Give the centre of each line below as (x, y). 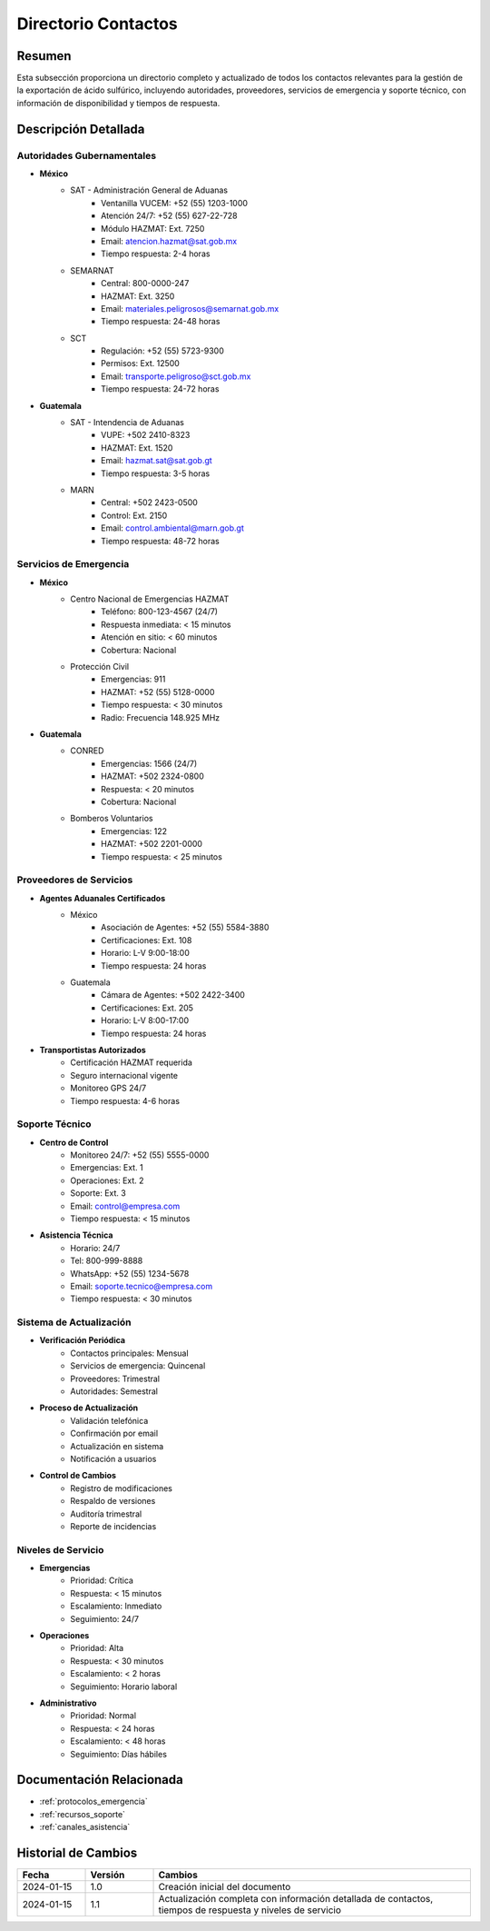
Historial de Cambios (77, 1853)
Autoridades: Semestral (114, 1391)
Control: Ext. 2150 (134, 515)
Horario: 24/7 (95, 1248)
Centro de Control (74, 1142)
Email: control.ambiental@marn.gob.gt (173, 528)
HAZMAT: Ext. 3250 (138, 296)
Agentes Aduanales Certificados (103, 898)
